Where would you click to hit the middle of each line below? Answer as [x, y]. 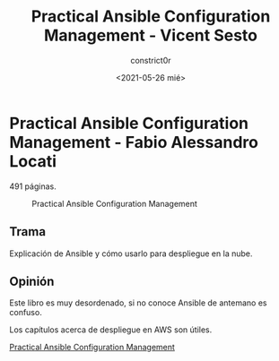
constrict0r [151, 60]
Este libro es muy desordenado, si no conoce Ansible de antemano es [138, 303]
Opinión [32, 281]
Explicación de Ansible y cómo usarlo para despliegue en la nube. [131, 254]
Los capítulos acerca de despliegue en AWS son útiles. [111, 330]
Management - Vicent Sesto [151, 35]
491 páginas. [33, 186]
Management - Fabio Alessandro [134, 142]
